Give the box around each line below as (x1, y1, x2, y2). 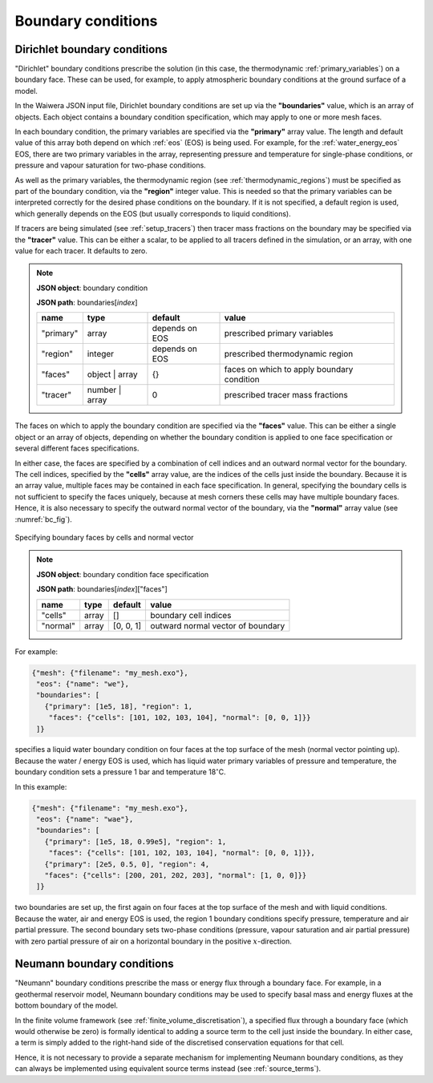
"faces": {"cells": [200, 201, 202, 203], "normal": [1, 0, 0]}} (44, 871, 307, 879)
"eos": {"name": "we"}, (36, 679, 130, 689)
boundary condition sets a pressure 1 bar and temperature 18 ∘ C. (14, 766, 226, 777)
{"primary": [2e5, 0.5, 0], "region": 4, (44, 859, 210, 869)
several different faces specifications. (14, 443, 140, 453)
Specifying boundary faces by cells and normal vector (14, 533, 194, 542)
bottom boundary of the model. (14, 1000, 119, 1010)
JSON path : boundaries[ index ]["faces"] (36, 584, 168, 594)
